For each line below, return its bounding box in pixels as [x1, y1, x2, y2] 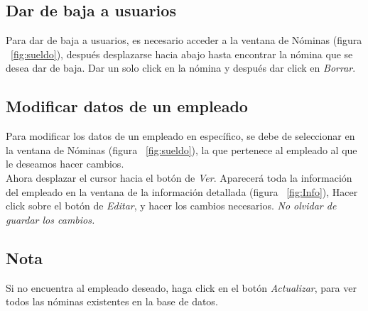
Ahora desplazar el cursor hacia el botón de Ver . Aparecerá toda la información [6, 170, 352, 185]
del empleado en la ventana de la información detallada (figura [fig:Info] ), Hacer [6, 184, 358, 199]
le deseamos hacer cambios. [6, 156, 124, 171]
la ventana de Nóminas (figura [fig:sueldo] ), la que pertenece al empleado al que [6, 142, 357, 157]
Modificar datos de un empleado [6, 95, 248, 117]
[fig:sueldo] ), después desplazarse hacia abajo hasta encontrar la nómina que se [11, 46, 353, 61]
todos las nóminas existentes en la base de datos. [6, 294, 218, 309]
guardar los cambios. [6, 212, 95, 227]
